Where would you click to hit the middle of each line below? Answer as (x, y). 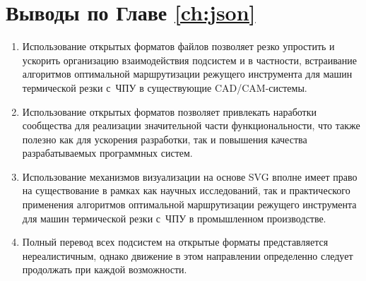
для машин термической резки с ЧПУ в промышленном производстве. (174, 218)
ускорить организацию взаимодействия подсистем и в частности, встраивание (190, 60)
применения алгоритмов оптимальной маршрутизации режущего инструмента (189, 204)
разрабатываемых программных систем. (107, 153)
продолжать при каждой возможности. (105, 269)
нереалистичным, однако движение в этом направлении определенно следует (188, 255)
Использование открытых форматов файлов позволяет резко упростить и (178, 46)
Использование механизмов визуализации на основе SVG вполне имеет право (190, 176)
